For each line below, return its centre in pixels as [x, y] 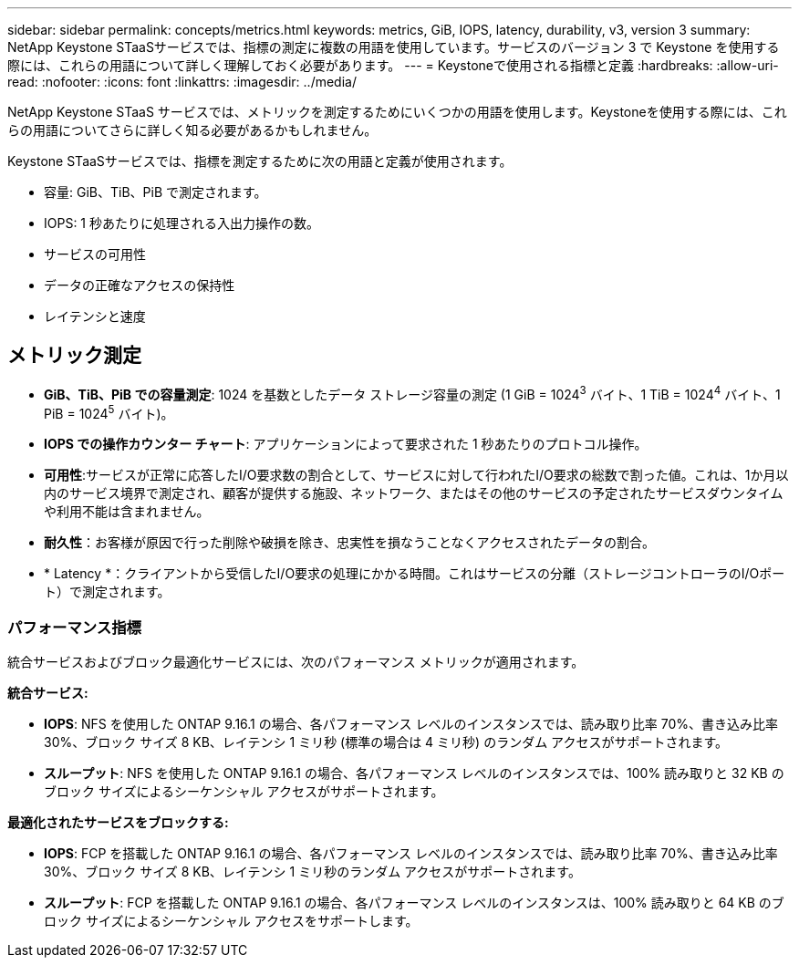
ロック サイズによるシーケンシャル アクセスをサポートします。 [231, 920]
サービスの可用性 [95, 254]
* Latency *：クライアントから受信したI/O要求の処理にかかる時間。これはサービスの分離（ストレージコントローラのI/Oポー [415, 574]
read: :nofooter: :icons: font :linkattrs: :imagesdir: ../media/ [182, 82]
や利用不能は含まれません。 [127, 512]
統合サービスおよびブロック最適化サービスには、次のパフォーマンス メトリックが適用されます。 [296, 661]
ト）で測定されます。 [107, 592]
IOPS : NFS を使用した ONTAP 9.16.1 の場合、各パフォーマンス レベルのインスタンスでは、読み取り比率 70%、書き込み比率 [411, 723]
